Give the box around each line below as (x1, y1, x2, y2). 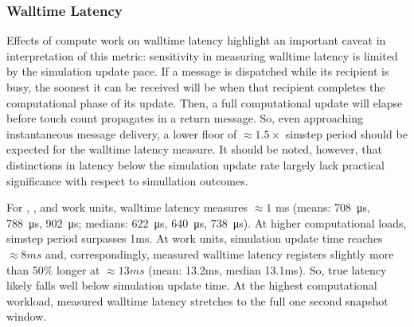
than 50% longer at (6, 261, 100, 278)
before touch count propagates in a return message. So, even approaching (6, 110, 364, 127)
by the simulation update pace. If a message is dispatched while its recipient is (6, 63, 389, 80)
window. (6, 308, 47, 325)
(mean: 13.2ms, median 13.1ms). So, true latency (148, 261, 387, 278)
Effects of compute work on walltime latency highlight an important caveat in (6, 32, 386, 49)
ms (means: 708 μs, (275, 199, 370, 216)
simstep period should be (285, 125, 408, 142)
